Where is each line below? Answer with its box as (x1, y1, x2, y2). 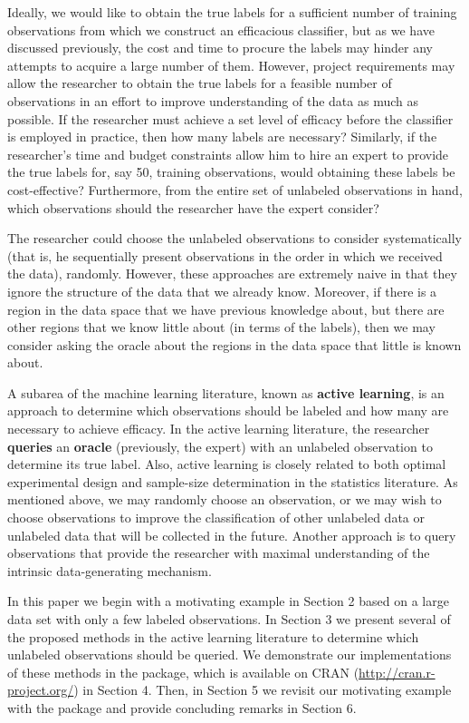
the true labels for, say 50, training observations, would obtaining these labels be (7, 162, 455, 181)
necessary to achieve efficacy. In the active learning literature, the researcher (7, 419, 430, 438)
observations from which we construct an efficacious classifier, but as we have (7, 20, 435, 39)
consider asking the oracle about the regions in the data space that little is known (7, 335, 462, 354)
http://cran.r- (359, 662, 435, 681)
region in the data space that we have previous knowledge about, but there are (7, 299, 445, 318)
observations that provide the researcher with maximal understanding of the (7, 543, 430, 562)
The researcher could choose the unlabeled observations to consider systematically (7, 229, 462, 248)
